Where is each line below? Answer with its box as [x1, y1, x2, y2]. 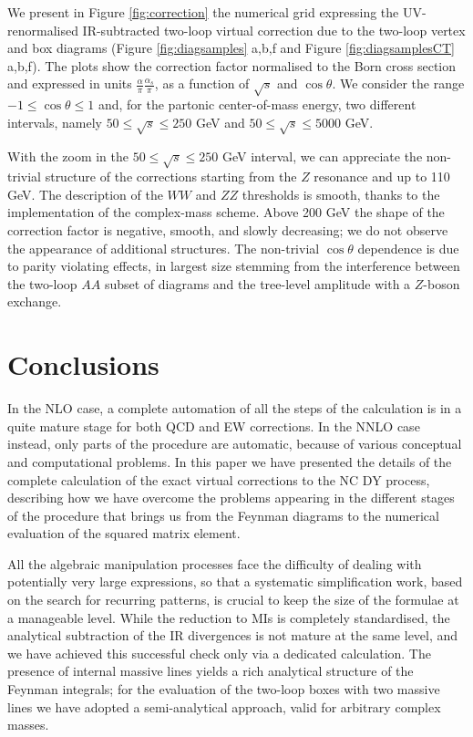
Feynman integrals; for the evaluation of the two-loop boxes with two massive [7, 680, 440, 699]
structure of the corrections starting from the [45, 167, 297, 186]
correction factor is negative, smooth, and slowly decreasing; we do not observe [7, 221, 448, 240]
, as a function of [154, 74, 250, 93]
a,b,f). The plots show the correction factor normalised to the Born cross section [7, 56, 457, 75]
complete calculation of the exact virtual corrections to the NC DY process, [7, 470, 430, 489]
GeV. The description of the [7, 184, 163, 203]
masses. [7, 715, 49, 734]
